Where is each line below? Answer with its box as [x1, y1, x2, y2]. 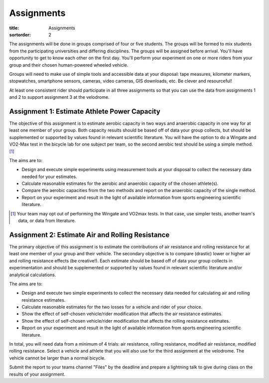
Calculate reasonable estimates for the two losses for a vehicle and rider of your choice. [21, 304, 203, 310]
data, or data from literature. [18, 217, 76, 224]
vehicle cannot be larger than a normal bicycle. [9, 355, 106, 361]
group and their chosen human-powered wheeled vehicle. [9, 62, 129, 68]
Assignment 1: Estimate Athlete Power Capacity [9, 107, 160, 116]
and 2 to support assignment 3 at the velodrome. [9, 94, 110, 100]
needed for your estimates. [21, 174, 77, 180]
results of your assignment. [9, 371, 66, 377]
